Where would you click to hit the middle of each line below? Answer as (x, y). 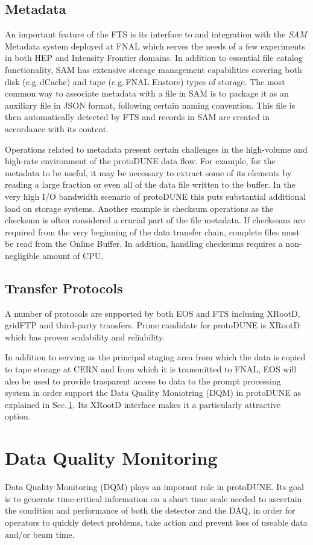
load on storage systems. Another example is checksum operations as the (139, 208)
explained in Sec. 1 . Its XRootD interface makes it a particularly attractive (143, 404)
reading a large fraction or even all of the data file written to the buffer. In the (150, 184)
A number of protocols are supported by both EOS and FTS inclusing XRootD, (153, 313)
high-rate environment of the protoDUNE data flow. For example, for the (140, 161)
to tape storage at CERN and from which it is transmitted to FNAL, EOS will (151, 369)
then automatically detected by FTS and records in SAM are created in (138, 117)
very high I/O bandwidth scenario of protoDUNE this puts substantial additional (156, 196)
